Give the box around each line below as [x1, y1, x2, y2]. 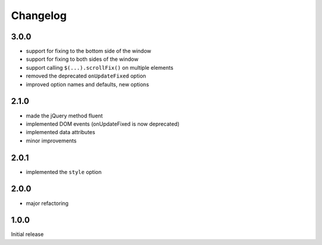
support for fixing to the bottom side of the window [26, 48, 151, 55]
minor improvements [26, 137, 77, 144]
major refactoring [26, 200, 69, 207]
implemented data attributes [26, 129, 95, 136]
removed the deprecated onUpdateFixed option [26, 72, 146, 80]
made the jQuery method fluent [26, 112, 103, 119]
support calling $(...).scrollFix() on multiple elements [26, 64, 174, 71]
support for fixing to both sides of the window [26, 55, 139, 63]
